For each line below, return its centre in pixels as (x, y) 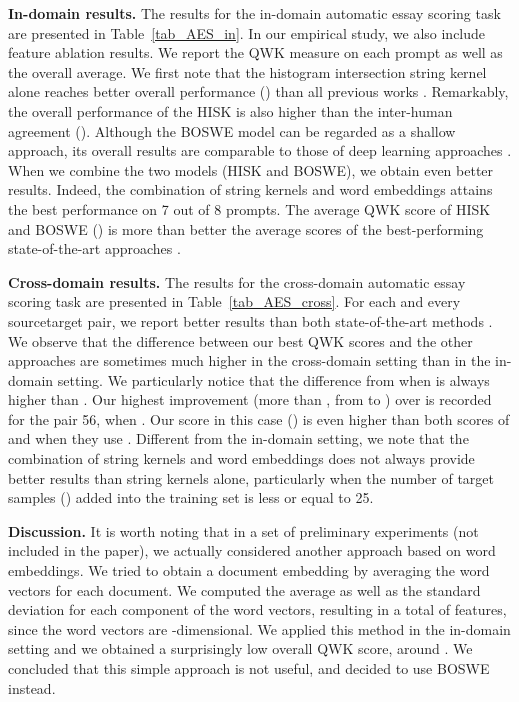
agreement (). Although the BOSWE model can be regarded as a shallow (232, 130)
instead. (32, 687)
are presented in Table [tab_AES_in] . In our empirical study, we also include (247, 32)
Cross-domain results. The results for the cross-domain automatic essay (237, 281)
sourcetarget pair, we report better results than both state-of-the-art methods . (250, 320)
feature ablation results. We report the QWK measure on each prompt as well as (255, 52)
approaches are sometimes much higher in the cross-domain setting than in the (249, 360)
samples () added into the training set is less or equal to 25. (191, 497)
